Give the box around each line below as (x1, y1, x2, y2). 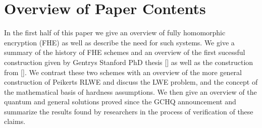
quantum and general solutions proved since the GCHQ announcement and (4, 96, 236, 107)
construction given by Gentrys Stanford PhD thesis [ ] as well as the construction (4, 56, 253, 67)
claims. (4, 116, 26, 126)
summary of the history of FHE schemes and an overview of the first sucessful (4, 47, 245, 57)
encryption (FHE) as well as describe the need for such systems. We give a (4, 37, 235, 47)
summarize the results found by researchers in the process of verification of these (4, 106, 253, 116)
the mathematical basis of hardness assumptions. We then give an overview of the (4, 86, 257, 97)
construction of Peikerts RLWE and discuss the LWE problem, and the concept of (4, 77, 258, 87)
